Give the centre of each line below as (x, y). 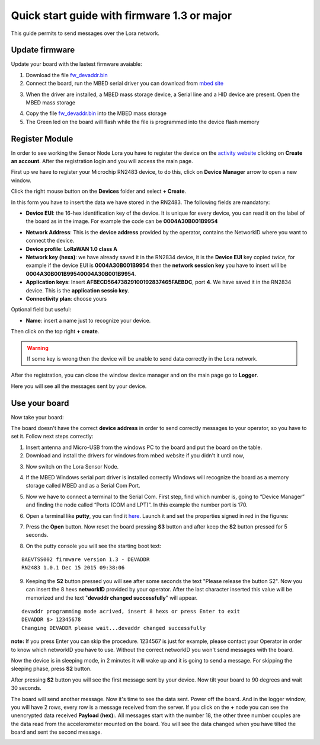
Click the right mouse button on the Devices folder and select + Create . (99, 191)
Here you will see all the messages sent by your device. (79, 386)
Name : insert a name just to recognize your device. (88, 320)
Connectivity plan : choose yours (66, 298)
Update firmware (43, 50)
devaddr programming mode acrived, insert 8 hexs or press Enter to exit (131, 612)
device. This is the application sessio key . (78, 290)
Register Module (42, 139)
